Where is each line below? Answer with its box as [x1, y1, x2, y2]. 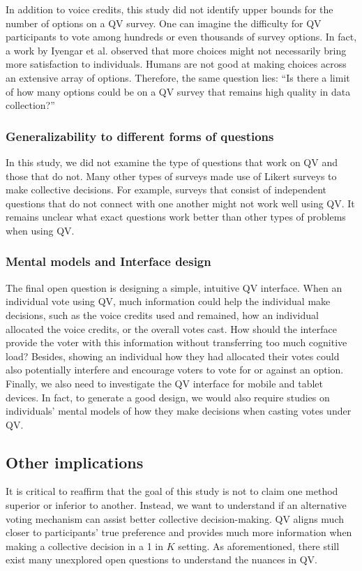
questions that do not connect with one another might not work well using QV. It [6, 195, 355, 210]
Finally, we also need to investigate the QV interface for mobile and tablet [6, 376, 324, 390]
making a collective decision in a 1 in [6, 538, 164, 553]
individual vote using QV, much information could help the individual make [6, 294, 331, 309]
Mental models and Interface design [6, 253, 211, 270]
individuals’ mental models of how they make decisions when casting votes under [6, 403, 352, 418]
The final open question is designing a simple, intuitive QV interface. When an [6, 280, 342, 295]
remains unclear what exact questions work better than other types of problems [6, 209, 346, 224]
